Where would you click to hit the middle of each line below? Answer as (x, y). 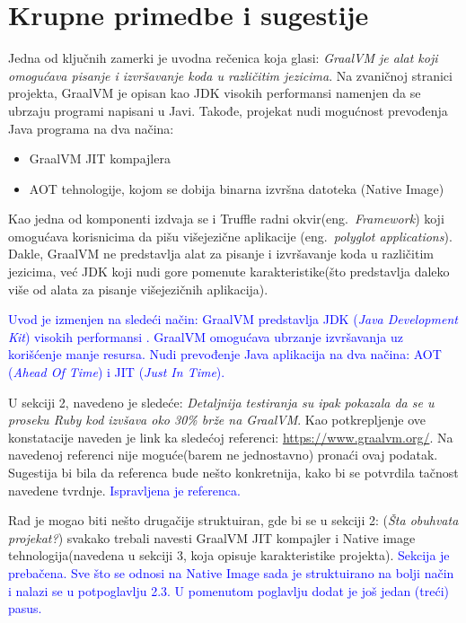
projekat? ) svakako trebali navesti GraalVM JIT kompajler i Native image (212, 537)
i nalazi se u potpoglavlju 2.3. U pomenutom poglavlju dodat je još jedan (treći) (229, 590)
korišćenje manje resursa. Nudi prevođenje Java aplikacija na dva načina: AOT (225, 354)
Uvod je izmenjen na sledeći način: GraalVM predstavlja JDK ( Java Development (233, 319)
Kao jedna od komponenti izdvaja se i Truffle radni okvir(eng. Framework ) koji (226, 219)
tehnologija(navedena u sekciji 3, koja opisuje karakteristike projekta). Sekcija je (229, 555)
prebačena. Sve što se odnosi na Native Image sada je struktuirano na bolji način (231, 572)
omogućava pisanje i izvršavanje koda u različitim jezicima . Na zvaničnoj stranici (230, 75)
